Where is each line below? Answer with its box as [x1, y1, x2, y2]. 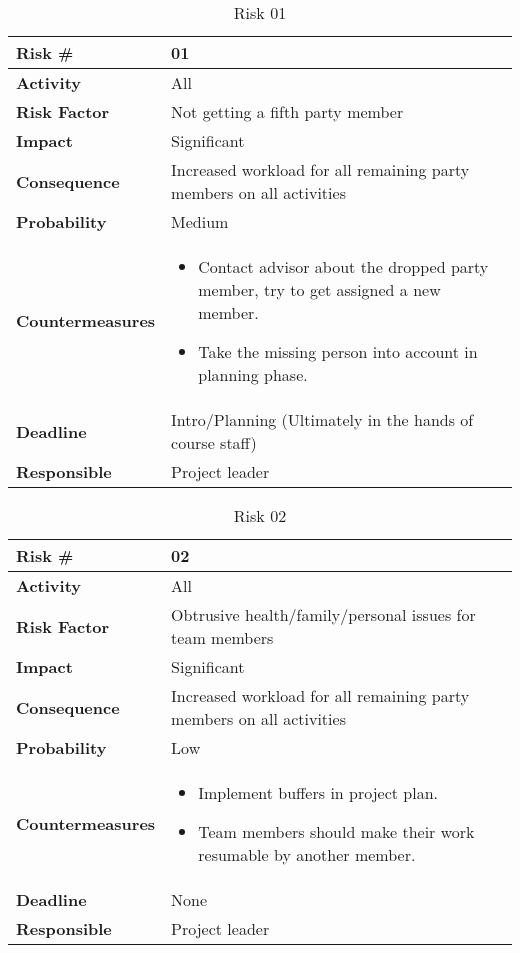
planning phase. [198, 363, 308, 386]
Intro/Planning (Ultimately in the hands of [171, 408, 474, 431]
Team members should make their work [198, 820, 475, 843]
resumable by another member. [198, 843, 416, 866]
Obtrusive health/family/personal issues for [171, 603, 476, 626]
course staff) [171, 431, 257, 454]
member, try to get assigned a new [198, 278, 441, 301]
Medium [171, 210, 229, 233]
